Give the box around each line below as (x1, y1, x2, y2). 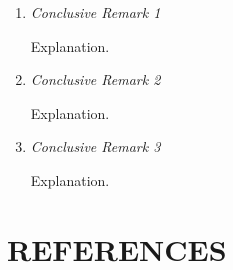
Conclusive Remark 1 (30, 2, 161, 22)
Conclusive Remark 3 (30, 136, 161, 157)
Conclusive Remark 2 (30, 69, 161, 90)
